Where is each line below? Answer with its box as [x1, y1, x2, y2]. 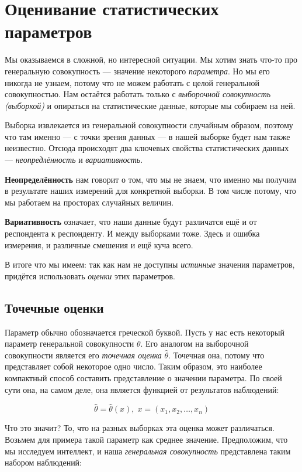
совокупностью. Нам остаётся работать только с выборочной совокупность [5, 88, 271, 100]
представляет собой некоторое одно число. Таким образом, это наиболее [5, 360, 262, 372]
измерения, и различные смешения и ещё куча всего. [5, 238, 193, 251]
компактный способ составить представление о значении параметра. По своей [5, 371, 282, 384]
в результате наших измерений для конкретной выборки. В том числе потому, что [5, 184, 296, 197]
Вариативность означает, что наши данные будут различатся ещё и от [5, 216, 257, 228]
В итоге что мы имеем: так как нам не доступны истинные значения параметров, [5, 258, 295, 271]
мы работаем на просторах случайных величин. [5, 196, 174, 208]
